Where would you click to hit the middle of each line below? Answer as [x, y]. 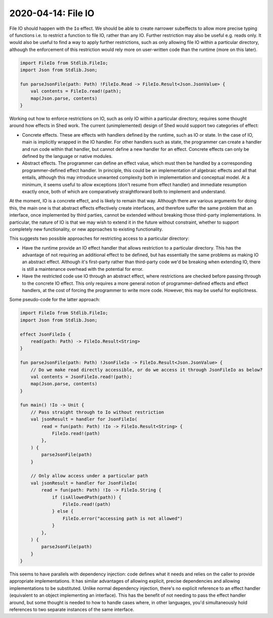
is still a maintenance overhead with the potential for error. [83, 269]
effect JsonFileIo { [45, 334]
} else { [63, 511]
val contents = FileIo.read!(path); [76, 91]
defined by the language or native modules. [67, 156]
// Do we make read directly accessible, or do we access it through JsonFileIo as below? [147, 370]
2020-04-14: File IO [52, 13]
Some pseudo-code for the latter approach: [55, 300]
